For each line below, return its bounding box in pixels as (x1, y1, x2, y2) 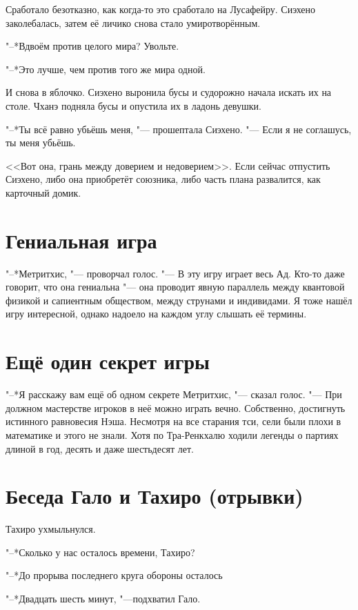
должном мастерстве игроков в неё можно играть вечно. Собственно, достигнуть (6, 400, 346, 415)
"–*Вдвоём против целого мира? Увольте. (6, 39, 179, 53)
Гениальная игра (6, 226, 157, 254)
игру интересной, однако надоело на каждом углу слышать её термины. (6, 306, 307, 321)
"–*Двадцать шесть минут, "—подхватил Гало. (6, 591, 201, 606)
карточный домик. (6, 185, 81, 199)
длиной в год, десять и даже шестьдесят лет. (6, 441, 194, 455)
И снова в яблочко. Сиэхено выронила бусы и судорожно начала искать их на (6, 85, 332, 99)
